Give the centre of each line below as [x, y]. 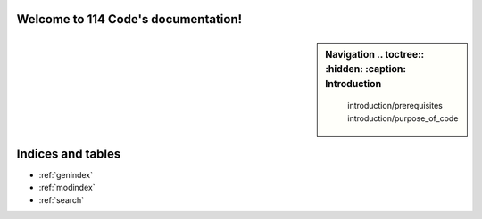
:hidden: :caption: [366, 69]
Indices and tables [69, 154]
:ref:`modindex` [67, 188]
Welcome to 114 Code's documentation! [129, 19]
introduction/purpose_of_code [403, 118]
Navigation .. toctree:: [375, 54]
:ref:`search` [62, 199]
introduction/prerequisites [395, 106]
